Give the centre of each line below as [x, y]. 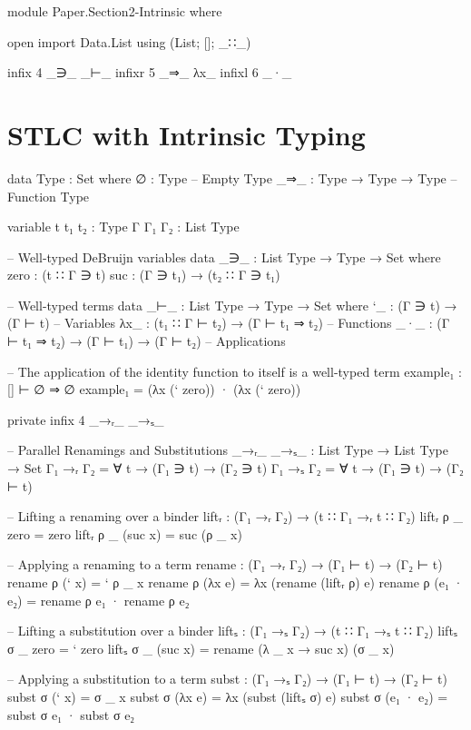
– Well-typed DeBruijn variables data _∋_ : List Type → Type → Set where [224, 256]
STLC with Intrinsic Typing [186, 134]
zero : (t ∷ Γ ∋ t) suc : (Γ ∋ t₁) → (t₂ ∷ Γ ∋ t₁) [144, 275]
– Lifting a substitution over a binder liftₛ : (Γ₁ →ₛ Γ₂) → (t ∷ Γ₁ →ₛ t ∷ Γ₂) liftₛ [233, 631]
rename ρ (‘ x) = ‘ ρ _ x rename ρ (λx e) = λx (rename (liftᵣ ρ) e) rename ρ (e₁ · [235, 582]
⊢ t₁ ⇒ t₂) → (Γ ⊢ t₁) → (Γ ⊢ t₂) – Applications [147, 341]
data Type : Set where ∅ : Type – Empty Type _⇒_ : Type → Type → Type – [232, 178]
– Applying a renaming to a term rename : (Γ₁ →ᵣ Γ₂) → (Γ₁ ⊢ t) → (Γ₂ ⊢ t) [225, 564]
